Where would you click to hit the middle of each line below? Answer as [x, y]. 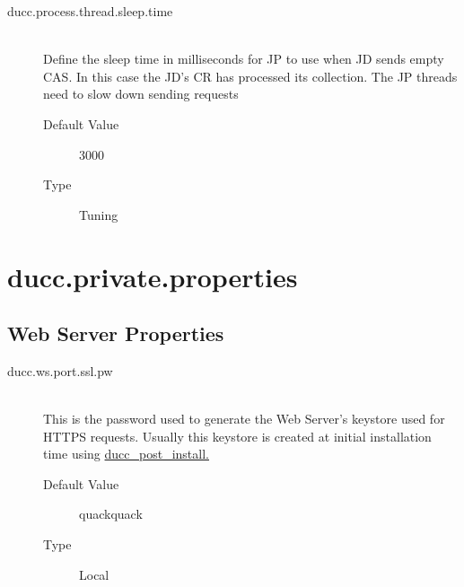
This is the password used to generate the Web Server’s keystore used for [244, 419]
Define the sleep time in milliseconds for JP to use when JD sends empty [244, 59]
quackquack [111, 514]
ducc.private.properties [153, 276]
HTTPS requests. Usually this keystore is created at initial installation [237, 436]
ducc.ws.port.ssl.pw [60, 370]
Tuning [99, 214]
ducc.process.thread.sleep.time [90, 11]
